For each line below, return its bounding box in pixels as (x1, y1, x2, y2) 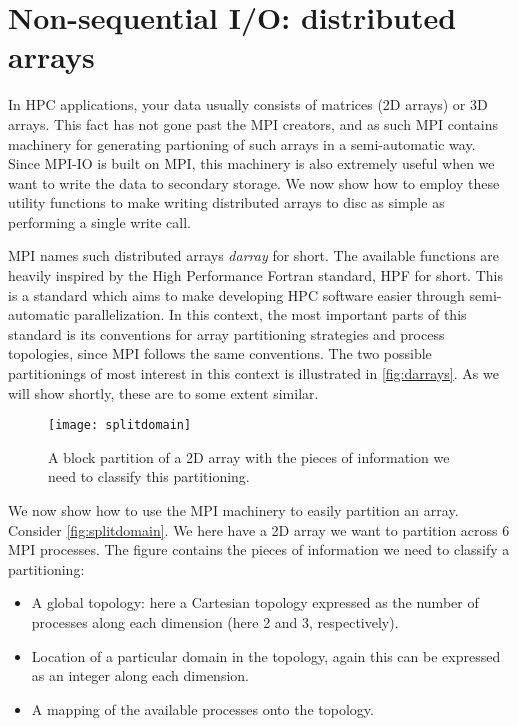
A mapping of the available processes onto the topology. (31, 698, 374, 719)
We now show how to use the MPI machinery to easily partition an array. (8, 500, 459, 521)
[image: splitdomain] (48, 418, 192, 433)
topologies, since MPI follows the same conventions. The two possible (8, 343, 432, 364)
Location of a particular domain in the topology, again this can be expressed (31, 645, 501, 666)
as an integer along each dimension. (31, 665, 249, 686)
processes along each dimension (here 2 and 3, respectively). (31, 612, 399, 633)
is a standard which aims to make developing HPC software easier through (8, 284, 465, 305)
